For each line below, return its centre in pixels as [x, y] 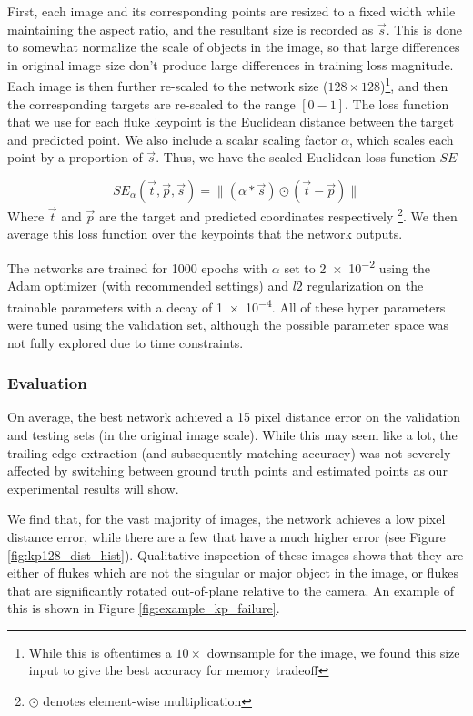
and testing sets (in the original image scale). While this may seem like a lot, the [232, 434]
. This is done [424, 29]
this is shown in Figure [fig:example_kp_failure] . [144, 608]
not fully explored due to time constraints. [126, 342]
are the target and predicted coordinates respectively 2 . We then [278, 215]
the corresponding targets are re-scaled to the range [151, 103]
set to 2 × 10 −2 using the [357, 266]
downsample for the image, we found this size [333, 652]
